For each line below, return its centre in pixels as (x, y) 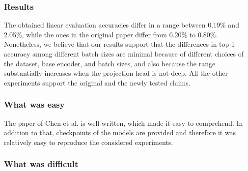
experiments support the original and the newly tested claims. (97, 82)
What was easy (34, 104)
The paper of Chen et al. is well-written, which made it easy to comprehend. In (124, 123)
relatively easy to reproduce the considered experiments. (89, 142)
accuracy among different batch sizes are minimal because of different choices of (124, 54)
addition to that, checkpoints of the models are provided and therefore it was (120, 132)
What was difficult (41, 164)
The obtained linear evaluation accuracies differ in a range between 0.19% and (122, 25)
